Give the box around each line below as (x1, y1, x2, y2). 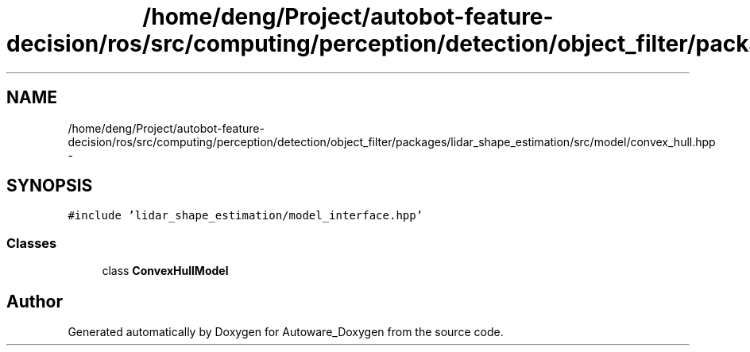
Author (6, 291, 63, 311)
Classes (6, 234, 57, 251)
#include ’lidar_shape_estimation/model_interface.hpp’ (68, 209, 423, 222)
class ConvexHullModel (102, 264, 229, 278)
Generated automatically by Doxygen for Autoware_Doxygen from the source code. (68, 325, 504, 339)
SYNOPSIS (6, 176, 93, 196)
